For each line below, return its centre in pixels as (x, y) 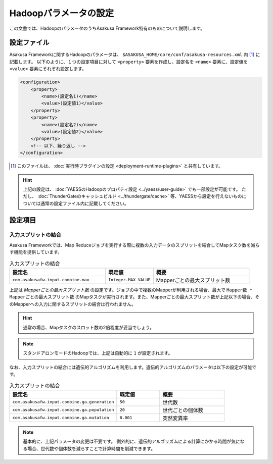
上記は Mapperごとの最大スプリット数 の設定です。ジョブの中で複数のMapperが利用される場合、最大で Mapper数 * (131, 290)
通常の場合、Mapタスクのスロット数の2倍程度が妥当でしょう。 (88, 327)
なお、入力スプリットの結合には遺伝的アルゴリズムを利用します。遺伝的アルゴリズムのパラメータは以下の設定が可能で (133, 367)
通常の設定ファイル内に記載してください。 (85, 203)
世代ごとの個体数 (183, 410)
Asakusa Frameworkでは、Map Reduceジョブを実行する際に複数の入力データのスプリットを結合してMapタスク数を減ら (134, 245)
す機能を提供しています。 (36, 252)
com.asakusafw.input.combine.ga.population (63, 410)
